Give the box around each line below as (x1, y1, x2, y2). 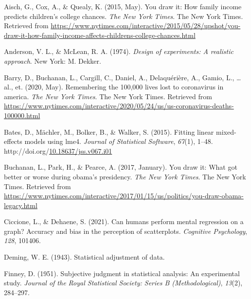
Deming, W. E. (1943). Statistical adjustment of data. (4, 252, 165, 262)
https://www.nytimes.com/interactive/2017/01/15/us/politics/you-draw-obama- (4, 191, 244, 201)
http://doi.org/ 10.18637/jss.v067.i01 (4, 145, 112, 156)
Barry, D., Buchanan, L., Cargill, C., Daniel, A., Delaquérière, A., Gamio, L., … (4, 72, 241, 82)
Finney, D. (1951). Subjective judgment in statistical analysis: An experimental (4, 268, 240, 278)
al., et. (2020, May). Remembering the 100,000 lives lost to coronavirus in (4, 82, 224, 92)
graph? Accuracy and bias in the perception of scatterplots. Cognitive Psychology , (4, 226, 248, 236)
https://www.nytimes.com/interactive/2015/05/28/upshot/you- (51, 20, 241, 31)
